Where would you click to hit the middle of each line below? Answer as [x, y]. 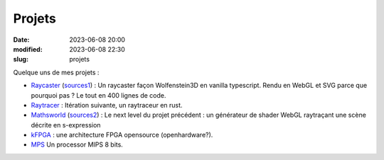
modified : [28, 49]
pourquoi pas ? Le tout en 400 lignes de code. [98, 95]
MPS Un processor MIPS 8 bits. [77, 144]
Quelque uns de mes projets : [56, 72]
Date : [21, 40]
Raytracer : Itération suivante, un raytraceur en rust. [107, 105]
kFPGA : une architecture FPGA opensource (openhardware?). [122, 135]
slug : [21, 59]
